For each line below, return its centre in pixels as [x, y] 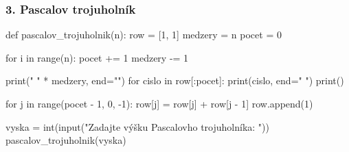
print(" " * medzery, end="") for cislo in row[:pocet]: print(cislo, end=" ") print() [175, 80]
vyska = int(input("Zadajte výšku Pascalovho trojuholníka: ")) [137, 126]
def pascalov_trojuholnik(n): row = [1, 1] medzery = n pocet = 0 [144, 35]
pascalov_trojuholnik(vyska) [66, 140]
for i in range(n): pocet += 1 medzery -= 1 [97, 57]
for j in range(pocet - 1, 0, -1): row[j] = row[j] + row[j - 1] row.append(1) [159, 103]
